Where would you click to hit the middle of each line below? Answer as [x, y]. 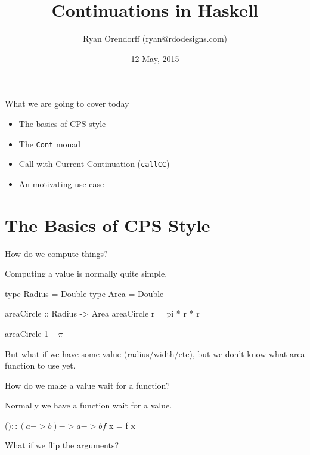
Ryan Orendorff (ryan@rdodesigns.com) [155, 38]
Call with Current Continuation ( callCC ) [94, 164]
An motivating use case [61, 183]
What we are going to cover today [67, 103]
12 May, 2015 [155, 58]
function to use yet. [40, 365]
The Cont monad [50, 143]
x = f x [122, 425]
